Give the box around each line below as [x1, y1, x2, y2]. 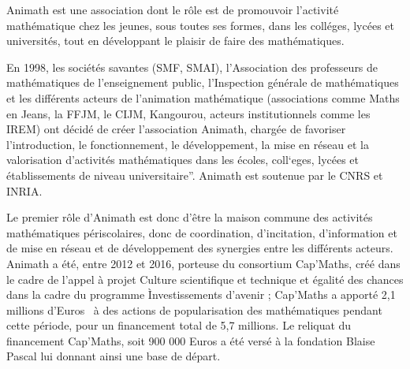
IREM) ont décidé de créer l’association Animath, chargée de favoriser [6, 121, 346, 137]
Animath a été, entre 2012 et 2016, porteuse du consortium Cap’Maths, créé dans [6, 255, 401, 271]
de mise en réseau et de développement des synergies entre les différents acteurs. [6, 240, 393, 256]
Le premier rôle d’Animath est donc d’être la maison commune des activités [6, 209, 373, 225]
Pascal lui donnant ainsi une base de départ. [6, 348, 221, 364]
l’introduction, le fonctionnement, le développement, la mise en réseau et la [6, 136, 369, 152]
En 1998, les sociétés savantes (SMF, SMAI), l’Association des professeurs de [6, 58, 378, 75]
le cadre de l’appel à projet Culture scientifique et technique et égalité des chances [6, 270, 404, 287]
